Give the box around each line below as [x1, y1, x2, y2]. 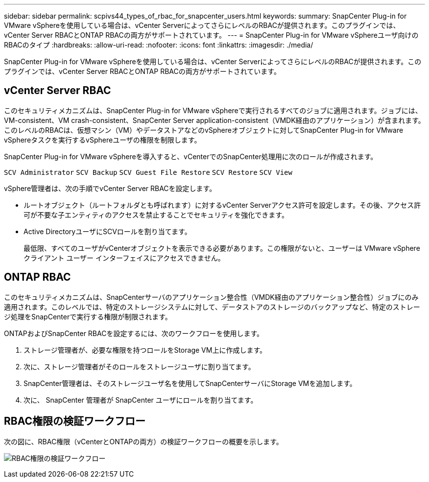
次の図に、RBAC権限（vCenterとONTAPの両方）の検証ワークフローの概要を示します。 [4, 437, 283, 446]
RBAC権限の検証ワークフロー [4, 415, 146, 428]
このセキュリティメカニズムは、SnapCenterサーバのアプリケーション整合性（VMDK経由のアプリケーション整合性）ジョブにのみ [4, 292, 419, 301]
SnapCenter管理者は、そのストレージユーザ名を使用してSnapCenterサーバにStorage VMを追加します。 [24, 379, 357, 387]
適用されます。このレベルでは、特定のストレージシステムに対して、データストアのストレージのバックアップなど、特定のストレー [4, 302, 420, 311]
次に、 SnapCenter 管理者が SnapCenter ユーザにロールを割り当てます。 [24, 395, 258, 404]
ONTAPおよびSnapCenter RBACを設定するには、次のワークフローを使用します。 [4, 329, 264, 337]
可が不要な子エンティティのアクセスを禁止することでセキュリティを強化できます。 [24, 210, 288, 219]
